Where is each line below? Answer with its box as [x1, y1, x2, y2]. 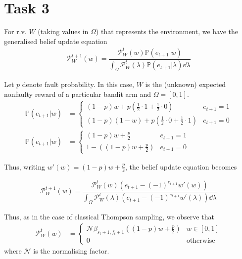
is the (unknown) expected [145, 79, 226, 89]
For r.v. [4, 26, 27, 37]
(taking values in [38, 26, 89, 37]
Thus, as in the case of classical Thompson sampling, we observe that [4, 212, 214, 222]
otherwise [186, 237, 215, 245]
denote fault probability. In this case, [22, 79, 134, 89]
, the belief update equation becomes [125, 161, 237, 172]
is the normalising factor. [33, 245, 109, 256]
